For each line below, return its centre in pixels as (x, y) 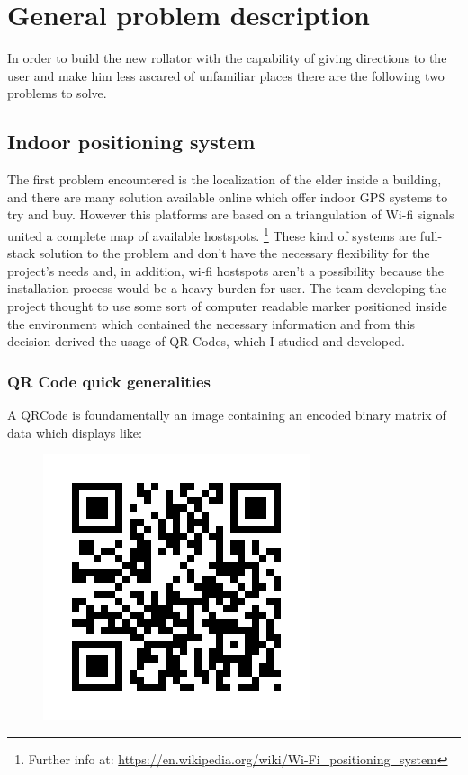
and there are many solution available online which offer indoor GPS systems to (228, 196)
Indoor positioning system (131, 142)
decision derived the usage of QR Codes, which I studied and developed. (206, 341)
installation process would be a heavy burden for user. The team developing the (227, 288)
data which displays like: (75, 432)
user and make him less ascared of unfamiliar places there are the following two (226, 75)
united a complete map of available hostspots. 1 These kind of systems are (211, 234)
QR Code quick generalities (109, 381)
